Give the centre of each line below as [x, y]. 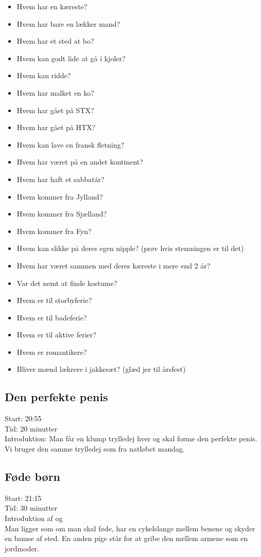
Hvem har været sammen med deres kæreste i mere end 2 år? [114, 265]
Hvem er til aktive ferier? [56, 335]
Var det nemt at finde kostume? [67, 283]
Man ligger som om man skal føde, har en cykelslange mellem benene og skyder [130, 528]
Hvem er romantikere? [52, 352]
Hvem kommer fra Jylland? [60, 196]
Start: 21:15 [23, 498]
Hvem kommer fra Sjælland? [62, 214]
